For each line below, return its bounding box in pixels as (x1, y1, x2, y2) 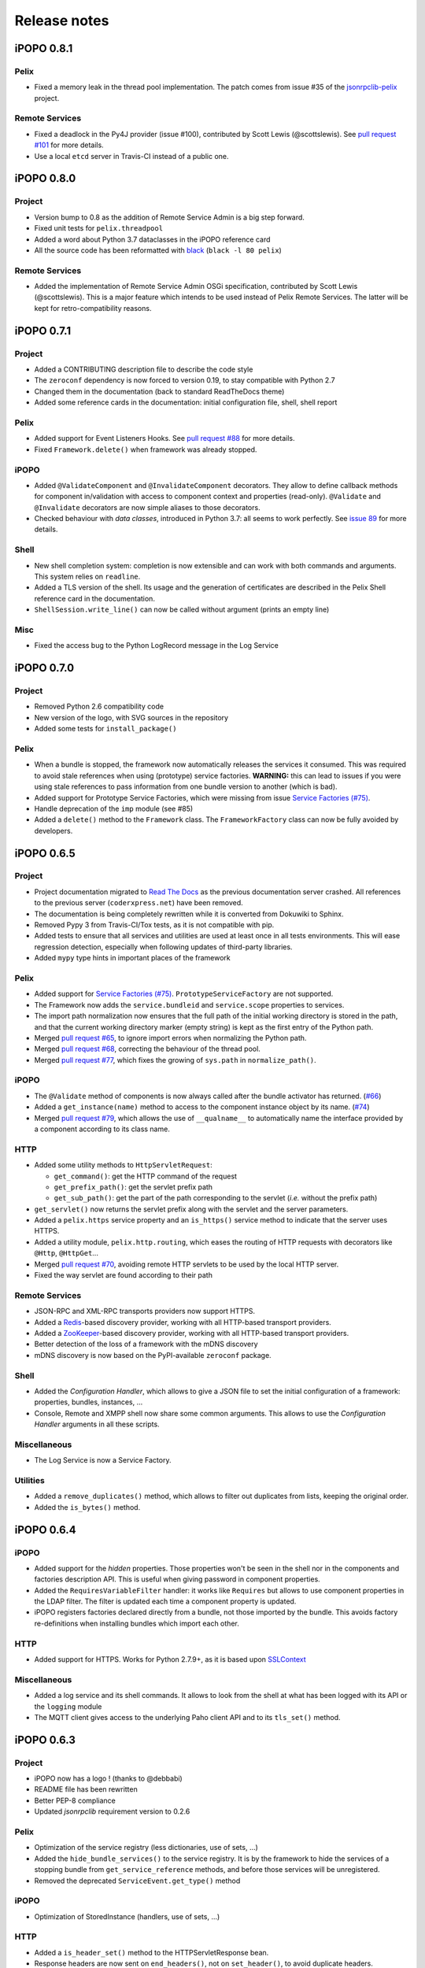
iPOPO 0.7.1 (14, 324, 72, 338)
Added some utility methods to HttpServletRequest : (34, 1160, 213, 1170)
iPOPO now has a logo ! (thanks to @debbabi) (34, 1774, 183, 1783)
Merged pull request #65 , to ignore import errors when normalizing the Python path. (34, 1033, 307, 1042)
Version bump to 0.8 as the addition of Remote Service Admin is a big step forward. (34, 213, 305, 222)
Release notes (14, 12, 109, 29)
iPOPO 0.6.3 (14, 1733, 76, 1747)
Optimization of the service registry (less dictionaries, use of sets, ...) (34, 1843, 259, 1852)
